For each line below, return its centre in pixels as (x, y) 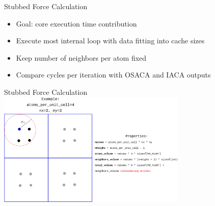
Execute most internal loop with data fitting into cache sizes (110, 41)
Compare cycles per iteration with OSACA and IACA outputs (113, 75)
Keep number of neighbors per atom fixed (81, 57)
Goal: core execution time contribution (76, 23)
